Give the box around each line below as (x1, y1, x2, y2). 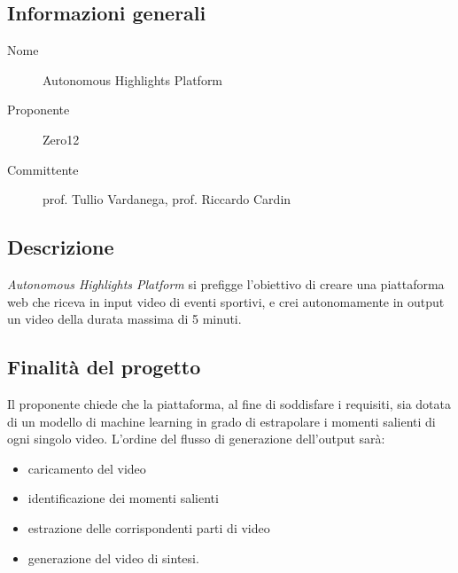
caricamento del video (27, 459, 146, 477)
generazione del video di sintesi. (27, 548, 199, 567)
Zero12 (43, 130, 80, 148)
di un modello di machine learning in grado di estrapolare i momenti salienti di (7, 412, 436, 430)
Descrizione (7, 233, 114, 261)
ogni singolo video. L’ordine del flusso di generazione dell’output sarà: (7, 429, 385, 448)
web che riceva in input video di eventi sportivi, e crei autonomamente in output (7, 292, 445, 310)
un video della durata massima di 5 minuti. (7, 310, 242, 328)
